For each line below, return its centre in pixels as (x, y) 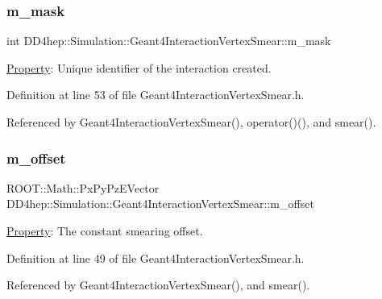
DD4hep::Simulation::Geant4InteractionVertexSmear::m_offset (160, 203)
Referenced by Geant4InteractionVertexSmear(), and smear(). (158, 285)
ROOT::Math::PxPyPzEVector (83, 187)
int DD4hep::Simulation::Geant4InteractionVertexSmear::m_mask (169, 41)
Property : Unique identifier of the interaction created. (139, 67)
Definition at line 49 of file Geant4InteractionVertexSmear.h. (156, 257)
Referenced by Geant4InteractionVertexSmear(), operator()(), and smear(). (191, 122)
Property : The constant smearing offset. (105, 230)
